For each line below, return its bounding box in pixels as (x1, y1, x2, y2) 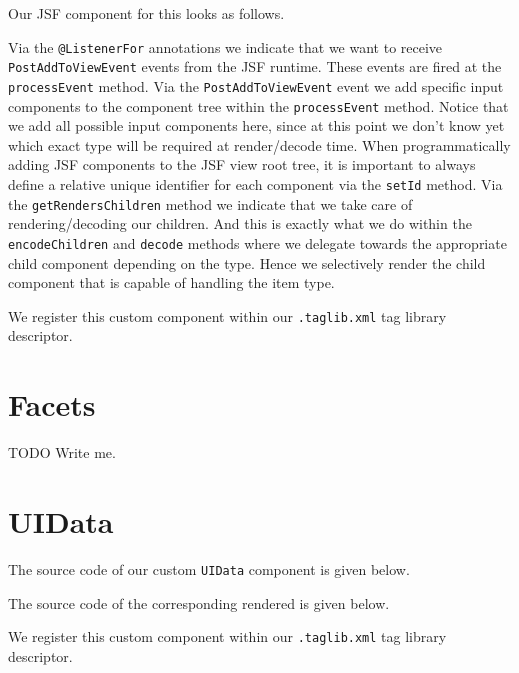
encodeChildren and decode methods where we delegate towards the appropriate (8, 232, 507, 253)
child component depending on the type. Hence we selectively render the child (8, 252, 486, 273)
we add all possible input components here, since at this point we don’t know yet (8, 115, 505, 136)
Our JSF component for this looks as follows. (8, 3, 285, 23)
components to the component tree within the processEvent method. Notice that (8, 95, 509, 116)
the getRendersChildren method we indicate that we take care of (8, 193, 413, 214)
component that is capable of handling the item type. (8, 272, 335, 293)
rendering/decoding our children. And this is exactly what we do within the (8, 213, 472, 234)
